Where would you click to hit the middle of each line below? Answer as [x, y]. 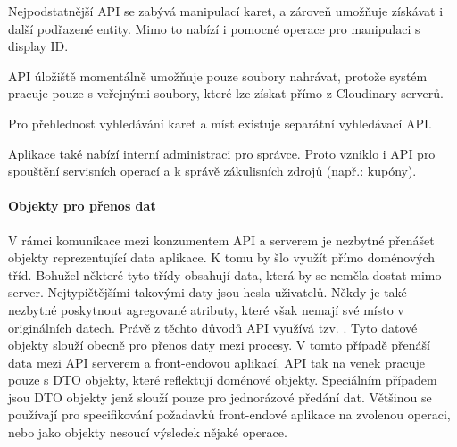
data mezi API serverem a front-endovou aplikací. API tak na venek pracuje [216, 362]
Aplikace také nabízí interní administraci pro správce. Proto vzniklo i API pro [222, 153]
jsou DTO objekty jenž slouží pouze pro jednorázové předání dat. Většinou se [220, 397]
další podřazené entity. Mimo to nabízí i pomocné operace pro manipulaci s [214, 28]
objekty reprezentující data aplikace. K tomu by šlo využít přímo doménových [222, 257]
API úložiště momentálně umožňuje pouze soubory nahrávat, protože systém [218, 75]
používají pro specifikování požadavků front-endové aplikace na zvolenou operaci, [229, 414]
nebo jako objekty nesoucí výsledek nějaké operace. [148, 432]
